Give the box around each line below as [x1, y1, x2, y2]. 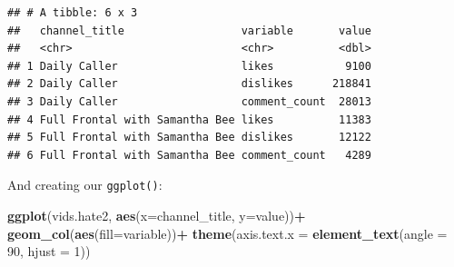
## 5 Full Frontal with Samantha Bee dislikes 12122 [7, 131, 371, 144]
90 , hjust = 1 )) [7, 242, 91, 261]
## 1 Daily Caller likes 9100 [7, 59, 371, 73]
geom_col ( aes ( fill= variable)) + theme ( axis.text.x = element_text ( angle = [7, 223, 448, 242]
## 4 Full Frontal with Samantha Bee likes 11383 [7, 113, 371, 126]
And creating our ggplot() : [7, 175, 163, 194]
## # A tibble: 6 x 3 [7, 6, 138, 19]
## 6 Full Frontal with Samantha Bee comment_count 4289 [7, 148, 371, 162]
